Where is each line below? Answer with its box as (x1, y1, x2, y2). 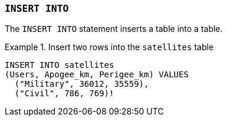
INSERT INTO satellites (5, 60, 114, 70)
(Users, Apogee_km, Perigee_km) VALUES (5, 70, 189, 80)
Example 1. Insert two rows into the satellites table (5, 42, 214, 53)
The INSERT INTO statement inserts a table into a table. (5, 24, 223, 34)
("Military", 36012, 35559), (14, 79, 149, 89)
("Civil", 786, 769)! (14, 89, 114, 99)
